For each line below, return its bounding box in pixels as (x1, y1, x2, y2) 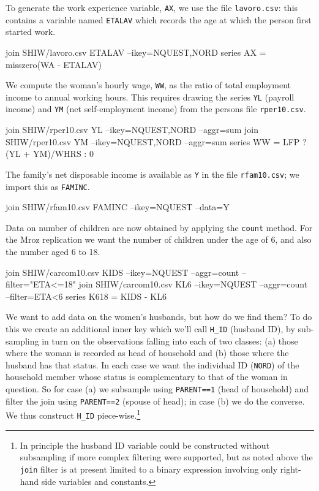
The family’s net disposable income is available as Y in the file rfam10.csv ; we (6, 167, 299, 180)
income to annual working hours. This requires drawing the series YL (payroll (6, 90, 295, 103)
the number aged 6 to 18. (6, 245, 100, 257)
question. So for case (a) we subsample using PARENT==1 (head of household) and (6, 383, 309, 395)
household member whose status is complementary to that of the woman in (6, 370, 288, 383)
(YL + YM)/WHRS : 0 (6, 147, 94, 160)
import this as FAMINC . (6, 180, 90, 192)
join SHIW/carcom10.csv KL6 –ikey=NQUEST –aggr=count (78, 278, 308, 291)
